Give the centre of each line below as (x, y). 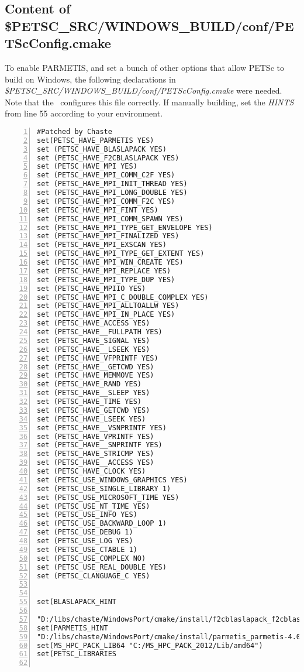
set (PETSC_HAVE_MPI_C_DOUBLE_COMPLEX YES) (123, 297)
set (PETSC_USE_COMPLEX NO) (91, 558)
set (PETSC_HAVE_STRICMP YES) (96, 454)
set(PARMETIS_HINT (72, 628)
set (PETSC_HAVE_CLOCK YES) (91, 472)
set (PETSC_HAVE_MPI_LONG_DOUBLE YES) (112, 193)
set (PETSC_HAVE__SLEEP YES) (94, 393)
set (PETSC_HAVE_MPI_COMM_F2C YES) (106, 201)
